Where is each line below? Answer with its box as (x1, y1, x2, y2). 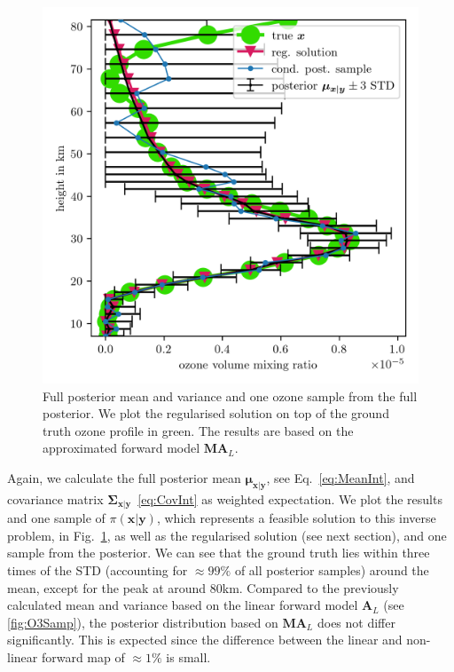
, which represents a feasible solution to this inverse (156, 509, 436, 527)
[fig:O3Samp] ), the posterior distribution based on (7, 613, 278, 631)
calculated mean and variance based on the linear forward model (7, 596, 358, 614)
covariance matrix (7, 489, 104, 508)
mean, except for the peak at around (7, 578, 207, 597)
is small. (166, 647, 211, 666)
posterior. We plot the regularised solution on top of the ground (43, 404, 389, 423)
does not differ (317, 613, 395, 631)
